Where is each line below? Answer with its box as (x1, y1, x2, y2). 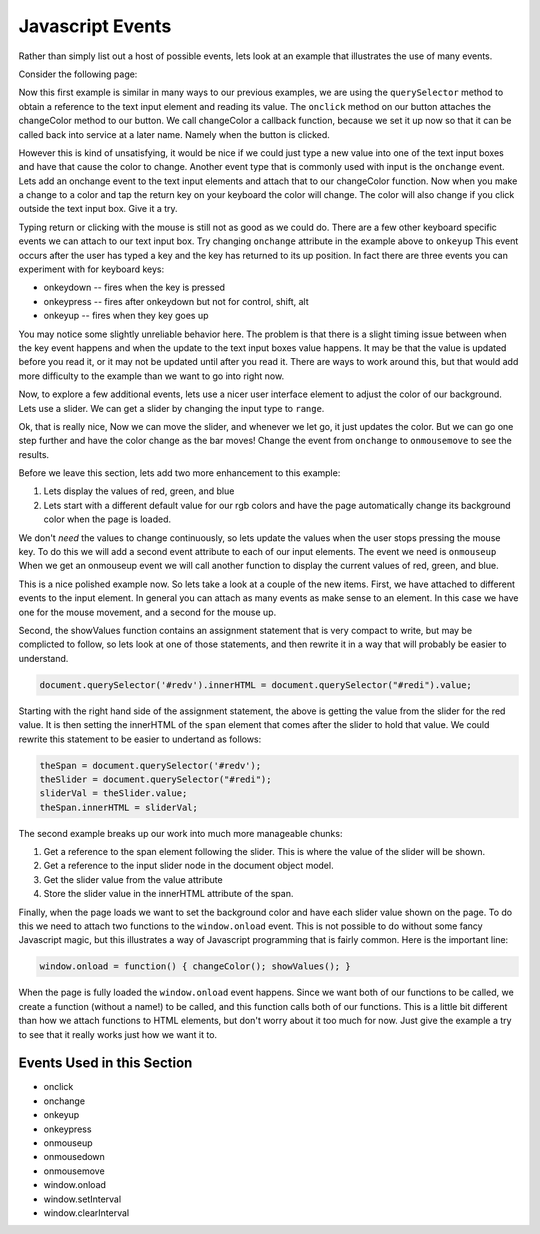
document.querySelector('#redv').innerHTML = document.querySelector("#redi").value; (39, 679, 472, 690)
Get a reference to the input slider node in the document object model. (43, 860, 334, 872)
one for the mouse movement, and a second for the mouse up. (18, 606, 277, 618)
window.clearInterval (43, 1206, 130, 1219)
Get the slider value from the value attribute (43, 873, 224, 885)
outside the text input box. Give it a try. (18, 203, 179, 215)
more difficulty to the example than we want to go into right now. (18, 370, 285, 382)
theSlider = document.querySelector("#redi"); (39, 773, 272, 785)
